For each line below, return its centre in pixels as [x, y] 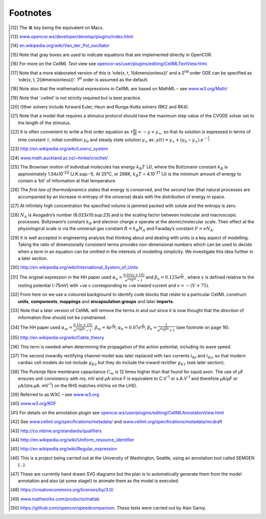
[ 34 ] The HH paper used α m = [42, 328]
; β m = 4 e [102, 328]
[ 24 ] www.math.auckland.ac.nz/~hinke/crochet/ [59, 158]
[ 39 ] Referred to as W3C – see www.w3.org [55, 395]
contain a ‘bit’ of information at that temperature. [67, 181]
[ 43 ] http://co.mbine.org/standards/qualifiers [56, 431]
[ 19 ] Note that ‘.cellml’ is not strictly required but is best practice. [76, 98]
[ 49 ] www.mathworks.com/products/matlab [55, 499]
